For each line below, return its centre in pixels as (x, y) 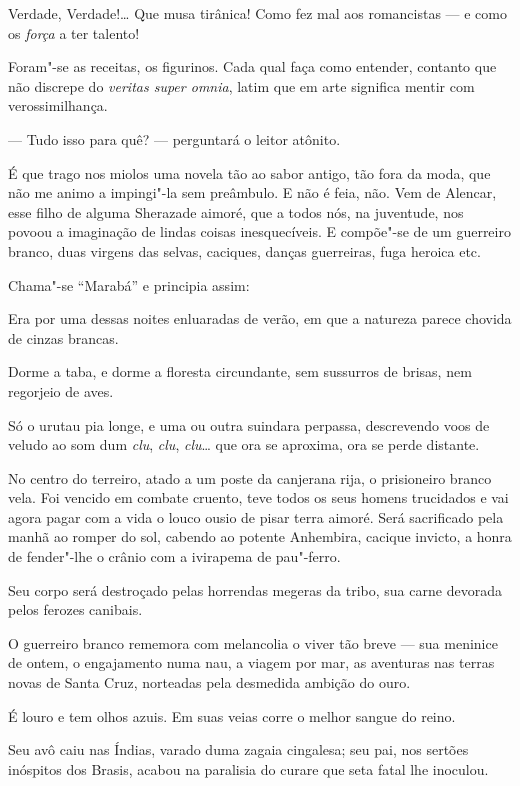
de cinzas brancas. (63, 337)
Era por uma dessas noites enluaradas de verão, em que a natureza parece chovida (260, 318)
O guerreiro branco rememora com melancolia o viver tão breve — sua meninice (253, 642)
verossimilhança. (58, 105)
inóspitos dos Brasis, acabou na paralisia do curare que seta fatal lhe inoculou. (248, 768)
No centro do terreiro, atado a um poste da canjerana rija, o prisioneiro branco (250, 477)
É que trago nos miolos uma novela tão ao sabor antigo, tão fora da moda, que (249, 172)
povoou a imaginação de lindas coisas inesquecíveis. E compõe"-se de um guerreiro (259, 231)
